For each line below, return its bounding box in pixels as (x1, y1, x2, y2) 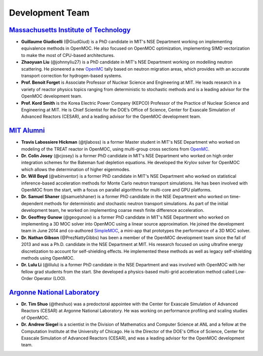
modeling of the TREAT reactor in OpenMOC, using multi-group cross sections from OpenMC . (21, 146, 209, 152)
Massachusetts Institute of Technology (9, 26, 131, 34)
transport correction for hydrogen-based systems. (21, 73, 123, 79)
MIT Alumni (9, 127, 45, 135)
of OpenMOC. (21, 315, 49, 320)
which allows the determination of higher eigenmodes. (21, 166, 131, 172)
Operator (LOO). (34, 276, 67, 281)
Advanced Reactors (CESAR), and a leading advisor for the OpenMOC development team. (21, 113, 202, 119)
